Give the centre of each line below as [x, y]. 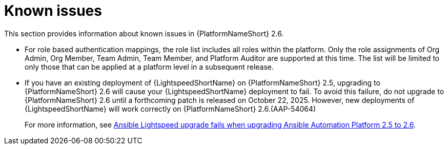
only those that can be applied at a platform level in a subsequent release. [149, 67]
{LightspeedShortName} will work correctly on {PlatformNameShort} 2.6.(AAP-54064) [170, 109]
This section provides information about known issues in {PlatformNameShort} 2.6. [144, 33]
